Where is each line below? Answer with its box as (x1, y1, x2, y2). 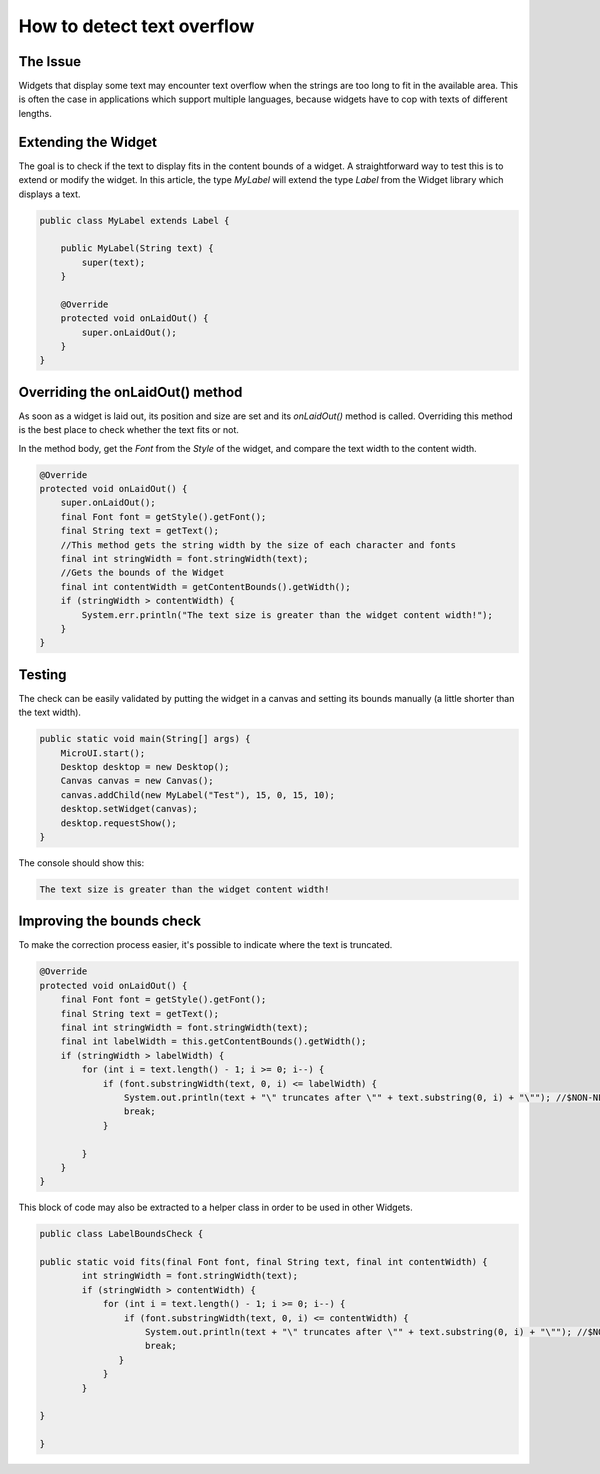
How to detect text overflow (18, 15, 255, 37)
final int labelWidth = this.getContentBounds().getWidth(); (60, 1036, 367, 1047)
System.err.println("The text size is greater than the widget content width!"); (81, 609, 494, 620)
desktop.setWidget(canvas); (60, 803, 199, 815)
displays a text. (18, 188, 81, 200)
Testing (18, 666, 67, 683)
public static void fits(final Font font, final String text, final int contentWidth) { (39, 1256, 489, 1268)
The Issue (18, 53, 82, 70)
